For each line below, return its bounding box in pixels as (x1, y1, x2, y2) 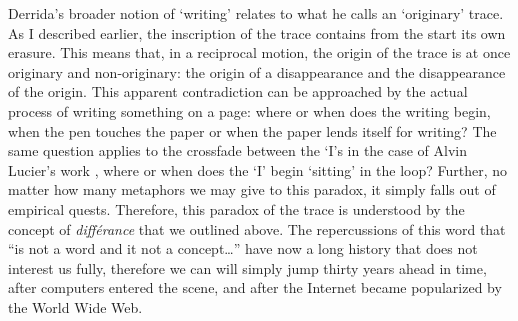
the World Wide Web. (8, 296, 143, 317)
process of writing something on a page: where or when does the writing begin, (8, 100, 491, 121)
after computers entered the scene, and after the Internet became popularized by (8, 277, 502, 298)
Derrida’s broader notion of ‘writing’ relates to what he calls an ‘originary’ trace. (8, 3, 504, 23)
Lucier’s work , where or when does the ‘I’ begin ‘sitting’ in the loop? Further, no (8, 159, 508, 180)
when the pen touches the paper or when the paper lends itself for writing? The (8, 120, 497, 141)
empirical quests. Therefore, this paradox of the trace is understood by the (8, 198, 465, 219)
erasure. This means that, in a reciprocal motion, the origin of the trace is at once (8, 42, 511, 63)
